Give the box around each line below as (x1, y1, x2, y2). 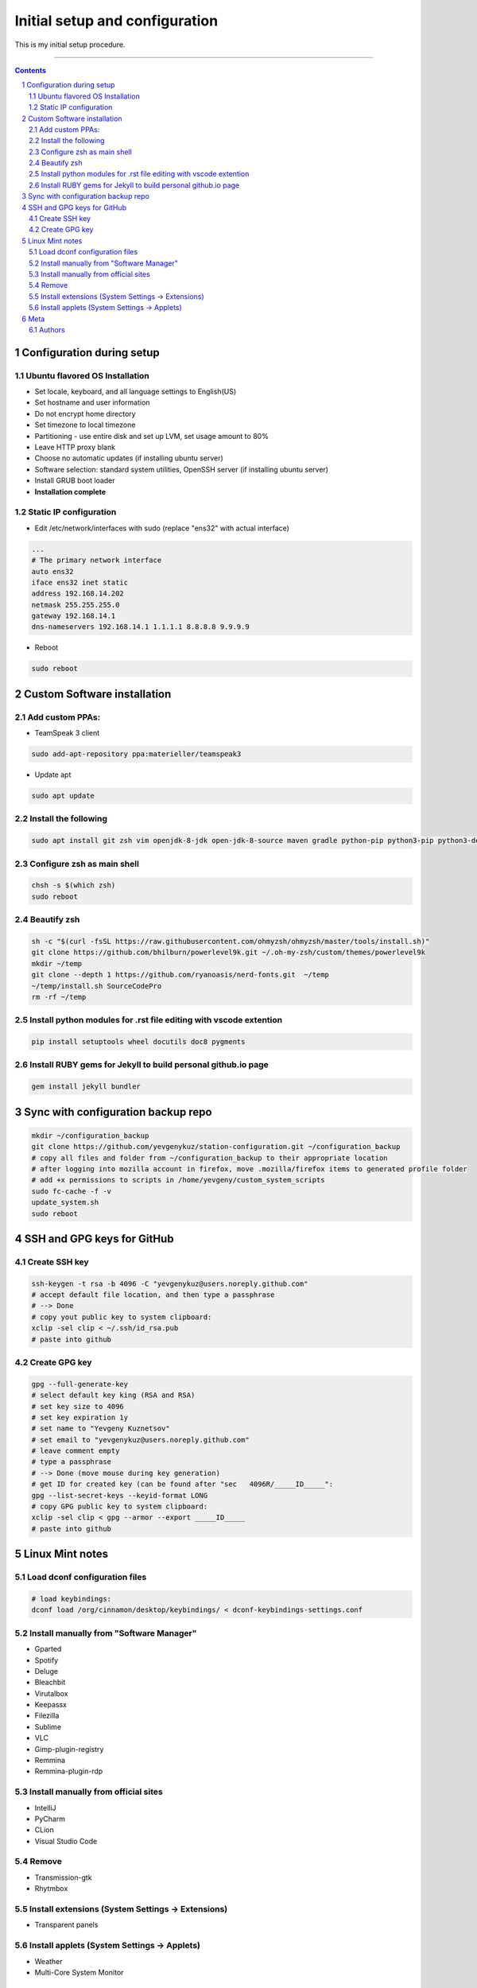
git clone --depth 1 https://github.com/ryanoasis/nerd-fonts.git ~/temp (31, 970, 330, 980)
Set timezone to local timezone (34, 420, 136, 429)
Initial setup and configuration (14, 12, 219, 29)
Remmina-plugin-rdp (34, 1766, 103, 1776)
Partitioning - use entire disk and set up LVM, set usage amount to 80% (34, 431, 270, 441)
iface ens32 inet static (31, 577, 129, 587)
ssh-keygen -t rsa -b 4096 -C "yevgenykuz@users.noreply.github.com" (31, 1279, 308, 1288)
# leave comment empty (31, 1446, 120, 1455)
